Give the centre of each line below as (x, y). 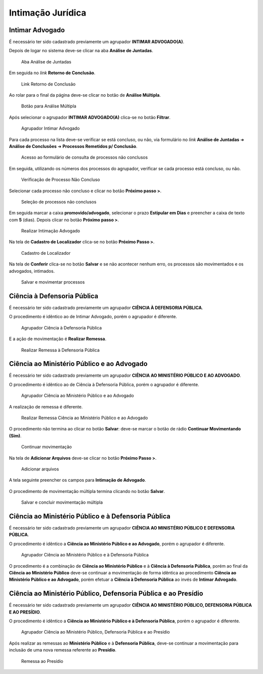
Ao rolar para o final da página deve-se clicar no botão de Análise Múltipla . (85, 95)
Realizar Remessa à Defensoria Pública (60, 350)
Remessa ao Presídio (42, 661)
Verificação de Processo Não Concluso (61, 180)
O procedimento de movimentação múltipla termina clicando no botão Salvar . (87, 491)
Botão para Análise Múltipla (49, 106)
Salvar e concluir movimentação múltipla (62, 502)
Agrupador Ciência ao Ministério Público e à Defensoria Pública (85, 555)
